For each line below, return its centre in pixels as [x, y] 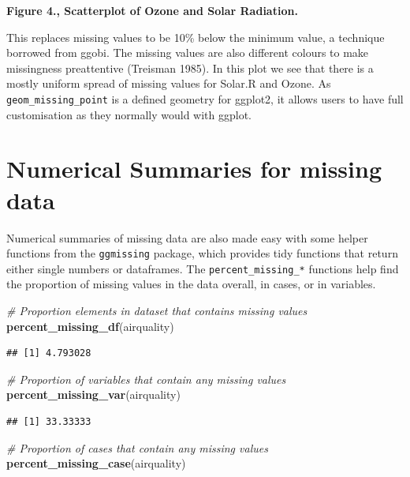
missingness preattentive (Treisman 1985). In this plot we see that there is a [190, 68]
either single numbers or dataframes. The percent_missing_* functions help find [203, 268]
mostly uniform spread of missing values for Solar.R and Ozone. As [169, 83]
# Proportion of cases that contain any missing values [137, 447]
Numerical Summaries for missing [194, 169]
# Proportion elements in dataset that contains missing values [157, 311]
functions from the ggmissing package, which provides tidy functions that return [202, 253]
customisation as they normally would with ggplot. [129, 114]
